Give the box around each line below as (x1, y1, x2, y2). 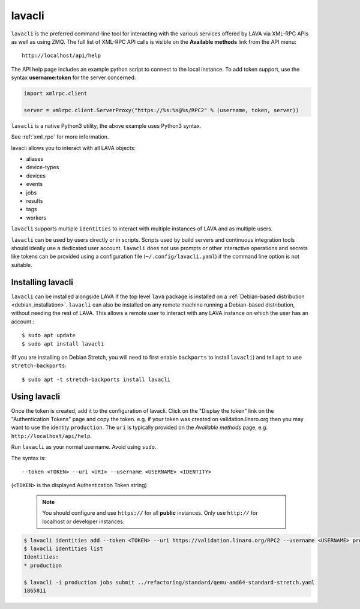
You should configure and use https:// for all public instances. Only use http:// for (42, 509, 258, 517)
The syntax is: (11, 454, 46, 461)
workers (26, 214, 47, 221)
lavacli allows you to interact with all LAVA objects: (11, 144, 136, 151)
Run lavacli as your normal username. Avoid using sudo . (11, 443, 157, 451)
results (26, 197, 43, 204)
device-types (26, 164, 59, 171)
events (26, 181, 43, 188)
